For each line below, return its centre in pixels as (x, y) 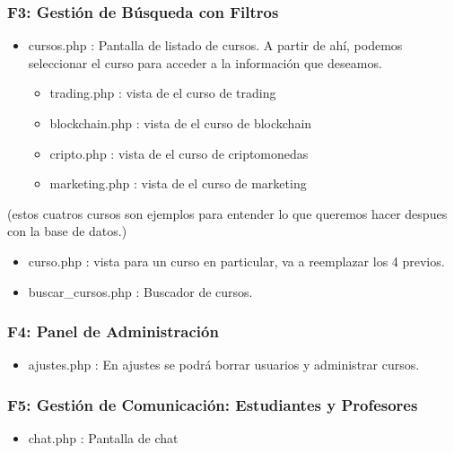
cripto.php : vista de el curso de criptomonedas (179, 153)
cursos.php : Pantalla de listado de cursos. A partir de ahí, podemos (215, 45)
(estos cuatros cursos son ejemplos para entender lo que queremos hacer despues (227, 213)
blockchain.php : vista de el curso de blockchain (181, 123)
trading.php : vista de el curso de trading (163, 93)
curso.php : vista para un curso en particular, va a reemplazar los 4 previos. (236, 261)
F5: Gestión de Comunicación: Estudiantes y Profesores (213, 404)
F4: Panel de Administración (113, 331)
